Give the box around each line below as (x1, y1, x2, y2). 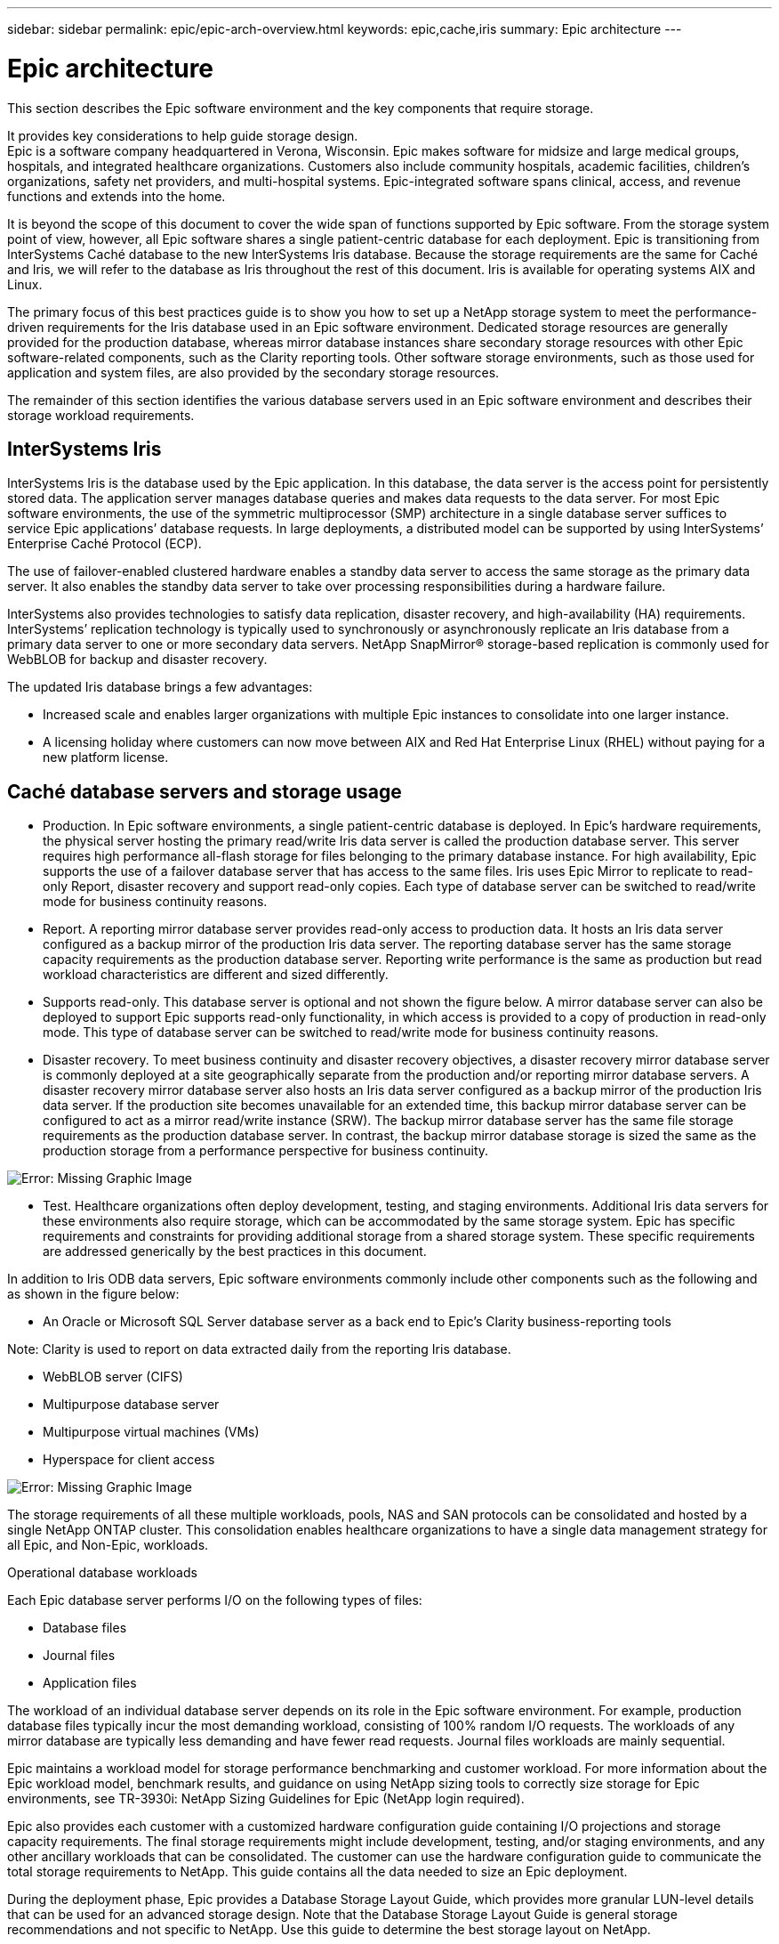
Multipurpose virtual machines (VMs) (43, 1424, 260, 1440)
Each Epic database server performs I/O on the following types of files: (7, 1592, 422, 1608)
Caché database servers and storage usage (7, 780, 402, 803)
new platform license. (43, 749, 169, 765)
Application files (43, 1675, 137, 1691)
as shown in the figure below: (7, 1286, 180, 1302)
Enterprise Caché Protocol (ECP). (7, 536, 202, 552)
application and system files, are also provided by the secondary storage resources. (7, 364, 500, 380)
